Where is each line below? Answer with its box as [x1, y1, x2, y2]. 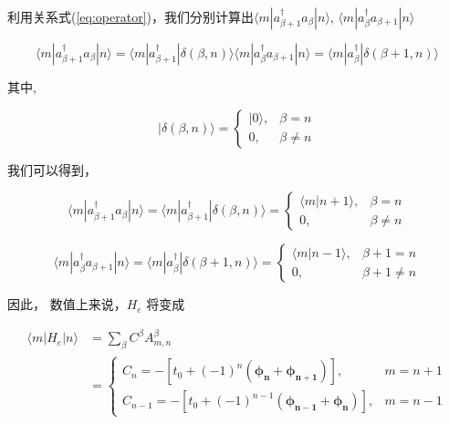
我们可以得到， [7, 160, 97, 179]
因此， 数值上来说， [7, 295, 127, 314]
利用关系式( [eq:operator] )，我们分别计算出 [7, 7, 255, 26]
